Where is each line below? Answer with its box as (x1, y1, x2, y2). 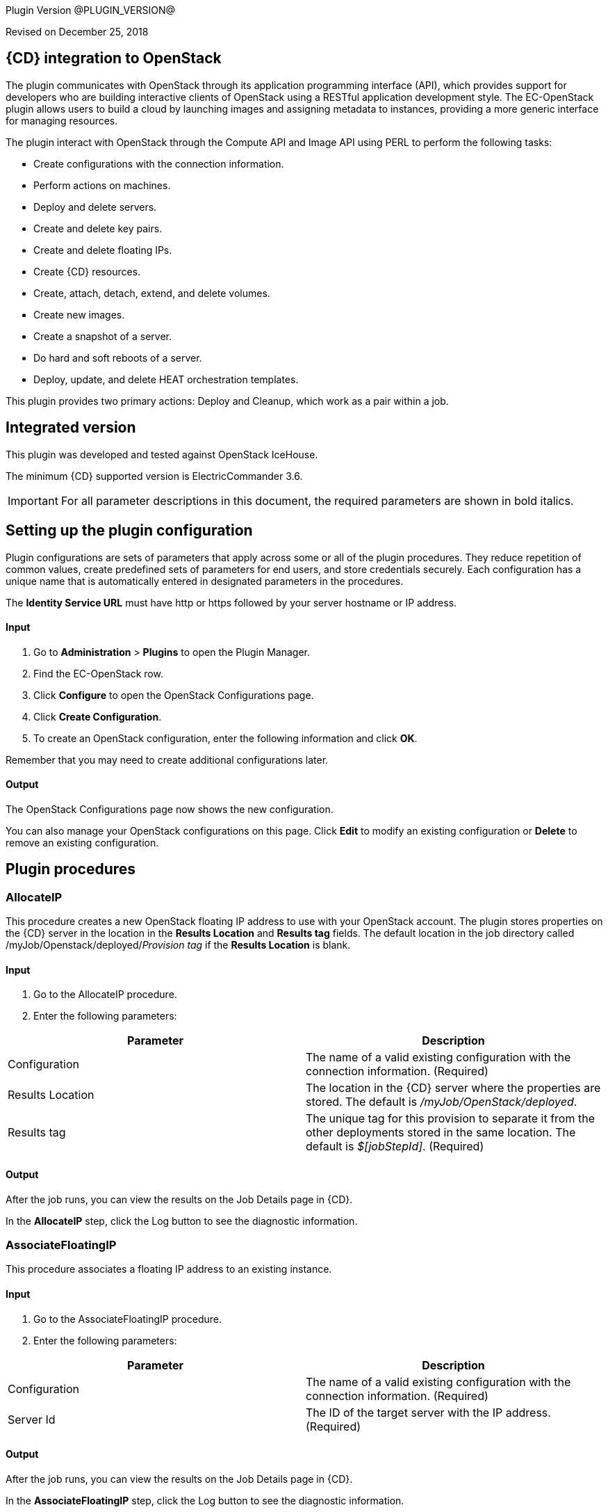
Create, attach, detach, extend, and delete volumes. (33, 287, 270, 299)
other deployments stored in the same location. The (306, 1125, 576, 1140)
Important (8, 493, 58, 508)
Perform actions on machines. (33, 179, 171, 191)
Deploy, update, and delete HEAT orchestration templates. (33, 373, 299, 385)
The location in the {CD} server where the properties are (306, 1081, 601, 1095)
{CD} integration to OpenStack (6, 49, 222, 67)
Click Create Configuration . (33, 710, 162, 723)
